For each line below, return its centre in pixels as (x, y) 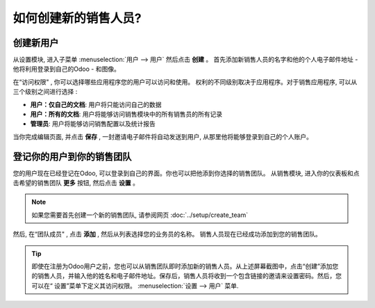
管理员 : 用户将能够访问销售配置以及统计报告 (93, 124)
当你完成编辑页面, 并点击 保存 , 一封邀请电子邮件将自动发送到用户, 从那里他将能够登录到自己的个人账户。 (162, 136)
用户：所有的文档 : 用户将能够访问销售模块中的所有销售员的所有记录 (126, 114)
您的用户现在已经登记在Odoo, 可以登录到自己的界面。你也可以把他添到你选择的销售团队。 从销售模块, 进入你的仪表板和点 (186, 173)
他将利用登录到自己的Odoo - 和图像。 (67, 69)
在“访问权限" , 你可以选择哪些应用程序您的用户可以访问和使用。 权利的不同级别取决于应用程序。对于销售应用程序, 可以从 (185, 82)
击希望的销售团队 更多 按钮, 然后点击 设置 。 (76, 183)
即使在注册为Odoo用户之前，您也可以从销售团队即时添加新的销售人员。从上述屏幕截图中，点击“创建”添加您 (185, 266)
